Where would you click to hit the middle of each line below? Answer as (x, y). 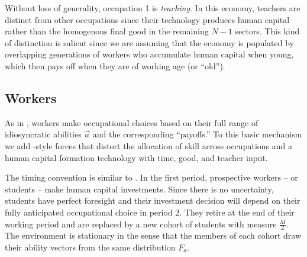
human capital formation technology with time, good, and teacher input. (136, 157)
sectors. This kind (267, 31)
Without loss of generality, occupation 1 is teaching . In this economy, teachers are (153, 8)
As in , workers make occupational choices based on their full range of (132, 122)
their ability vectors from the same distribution (90, 247)
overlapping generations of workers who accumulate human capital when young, (149, 54)
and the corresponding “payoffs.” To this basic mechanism (197, 134)
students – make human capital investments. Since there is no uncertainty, (139, 189)
